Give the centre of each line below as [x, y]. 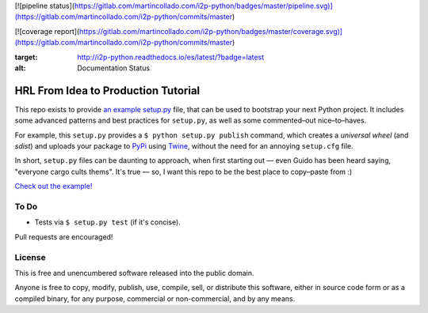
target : [26, 57]
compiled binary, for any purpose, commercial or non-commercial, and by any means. [155, 298]
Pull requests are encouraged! [64, 236]
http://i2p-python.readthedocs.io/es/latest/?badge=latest [171, 57]
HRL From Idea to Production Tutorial [107, 91]
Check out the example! [53, 187]
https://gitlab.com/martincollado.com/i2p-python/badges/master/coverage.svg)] [211, 31]
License [31, 257]
